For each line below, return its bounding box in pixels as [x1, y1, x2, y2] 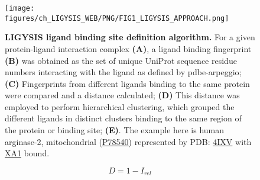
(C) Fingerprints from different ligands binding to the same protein [5, 77, 250, 89]
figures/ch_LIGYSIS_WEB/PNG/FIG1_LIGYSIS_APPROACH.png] [5, 14, 229, 22]
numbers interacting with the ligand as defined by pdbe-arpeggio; [5, 66, 242, 78]
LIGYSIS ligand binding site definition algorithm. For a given [5, 31, 255, 43]
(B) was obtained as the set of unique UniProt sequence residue [5, 54, 237, 66]
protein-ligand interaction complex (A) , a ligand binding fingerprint [5, 42, 252, 54]
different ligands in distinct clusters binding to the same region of [5, 112, 242, 124]
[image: [5, 4, 35, 12]
